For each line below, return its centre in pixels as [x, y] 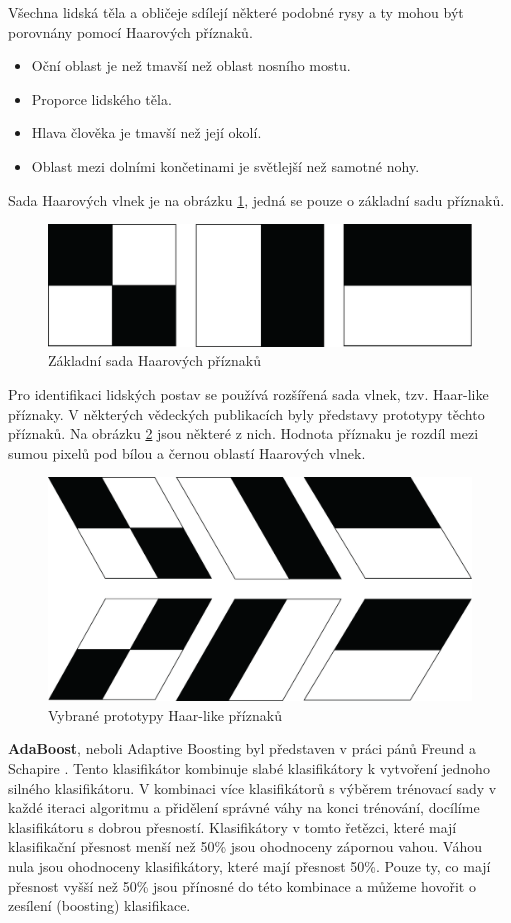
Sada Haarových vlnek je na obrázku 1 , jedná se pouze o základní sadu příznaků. [256, 199]
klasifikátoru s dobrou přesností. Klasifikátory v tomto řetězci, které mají [232, 826]
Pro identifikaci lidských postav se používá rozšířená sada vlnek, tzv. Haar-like [248, 393]
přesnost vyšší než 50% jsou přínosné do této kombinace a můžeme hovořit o [242, 885]
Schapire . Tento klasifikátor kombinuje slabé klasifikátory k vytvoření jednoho [249, 768]
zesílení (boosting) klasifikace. [99, 905]
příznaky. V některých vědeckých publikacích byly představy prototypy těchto [246, 413]
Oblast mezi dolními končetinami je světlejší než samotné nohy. [225, 165]
